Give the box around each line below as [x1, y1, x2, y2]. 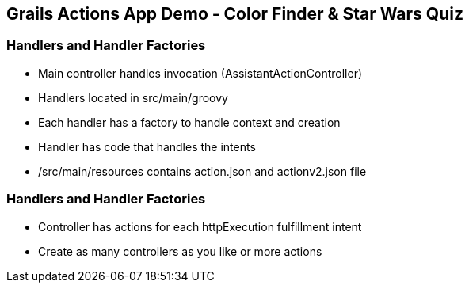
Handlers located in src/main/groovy [38, 90, 228, 105]
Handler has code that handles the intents [38, 139, 256, 154]
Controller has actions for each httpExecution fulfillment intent [38, 219, 362, 234]
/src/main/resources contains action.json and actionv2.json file [38, 164, 367, 178]
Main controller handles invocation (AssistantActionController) [38, 66, 363, 80]
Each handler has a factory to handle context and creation [38, 115, 341, 129]
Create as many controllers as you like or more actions [38, 244, 322, 258]
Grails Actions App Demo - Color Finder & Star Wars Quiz [6, 4, 463, 24]
